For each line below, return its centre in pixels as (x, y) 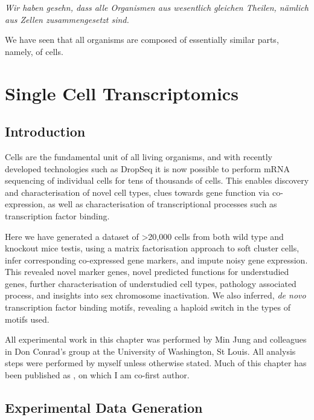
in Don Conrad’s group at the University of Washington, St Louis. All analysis (150, 351)
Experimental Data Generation (104, 408)
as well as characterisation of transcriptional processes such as (162, 204)
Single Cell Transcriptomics (122, 93)
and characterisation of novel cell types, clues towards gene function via (137, 192)
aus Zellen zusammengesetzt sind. (67, 19)
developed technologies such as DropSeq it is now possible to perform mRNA (147, 168)
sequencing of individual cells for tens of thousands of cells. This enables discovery (157, 180)
